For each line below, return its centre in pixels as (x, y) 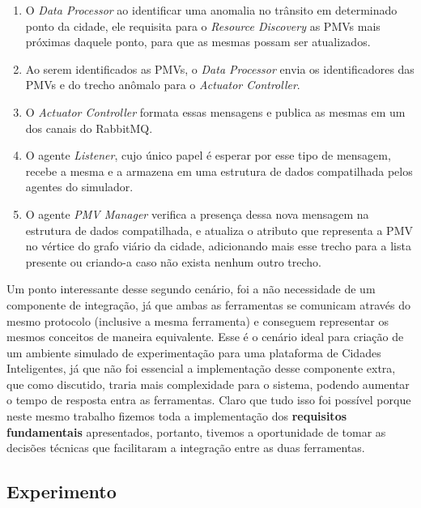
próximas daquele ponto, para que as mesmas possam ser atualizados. (198, 42)
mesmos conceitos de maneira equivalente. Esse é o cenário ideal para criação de (205, 337)
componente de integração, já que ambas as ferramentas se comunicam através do (209, 304)
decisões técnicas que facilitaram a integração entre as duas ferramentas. (186, 448)
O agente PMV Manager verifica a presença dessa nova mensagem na (197, 213)
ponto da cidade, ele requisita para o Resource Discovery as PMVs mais (203, 26)
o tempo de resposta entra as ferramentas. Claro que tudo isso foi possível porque (209, 400)
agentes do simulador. (79, 187)
